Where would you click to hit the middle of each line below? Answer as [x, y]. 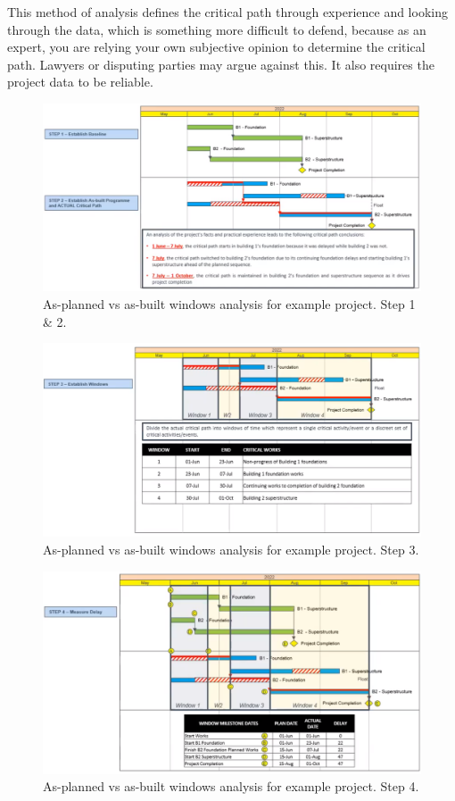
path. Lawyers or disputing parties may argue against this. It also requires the [221, 64]
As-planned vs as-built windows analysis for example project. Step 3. [231, 550]
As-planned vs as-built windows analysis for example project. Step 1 [229, 303]
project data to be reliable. [80, 82]
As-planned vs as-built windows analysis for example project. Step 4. [231, 786]
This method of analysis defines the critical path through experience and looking [227, 12]
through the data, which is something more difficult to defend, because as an [217, 29]
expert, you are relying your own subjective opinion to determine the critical [216, 47]
